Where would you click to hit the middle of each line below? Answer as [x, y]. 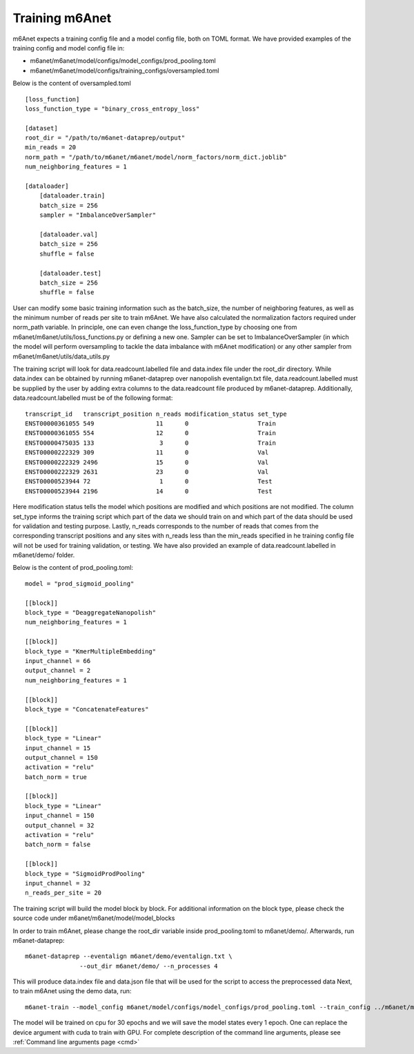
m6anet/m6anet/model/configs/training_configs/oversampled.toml [125, 70]
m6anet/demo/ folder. [44, 555]
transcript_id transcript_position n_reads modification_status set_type [156, 414]
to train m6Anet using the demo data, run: [72, 991]
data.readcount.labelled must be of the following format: [93, 398]
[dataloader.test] [70, 273]
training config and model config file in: [69, 48]
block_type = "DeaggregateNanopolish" [91, 613]
